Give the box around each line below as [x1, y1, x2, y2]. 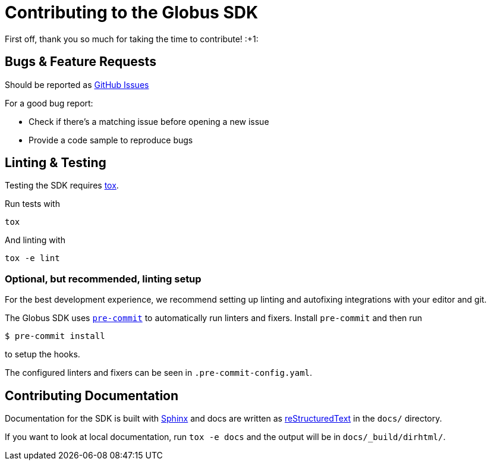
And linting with [5, 235, 65, 246]
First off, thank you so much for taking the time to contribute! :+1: [5, 33, 259, 44]
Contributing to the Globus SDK [5, 2, 259, 23]
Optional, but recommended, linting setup [5, 272, 202, 285]
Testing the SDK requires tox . [5, 180, 119, 191]
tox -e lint [5, 253, 60, 263]
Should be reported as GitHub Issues [5, 79, 149, 90]
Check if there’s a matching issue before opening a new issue [29, 116, 269, 127]
